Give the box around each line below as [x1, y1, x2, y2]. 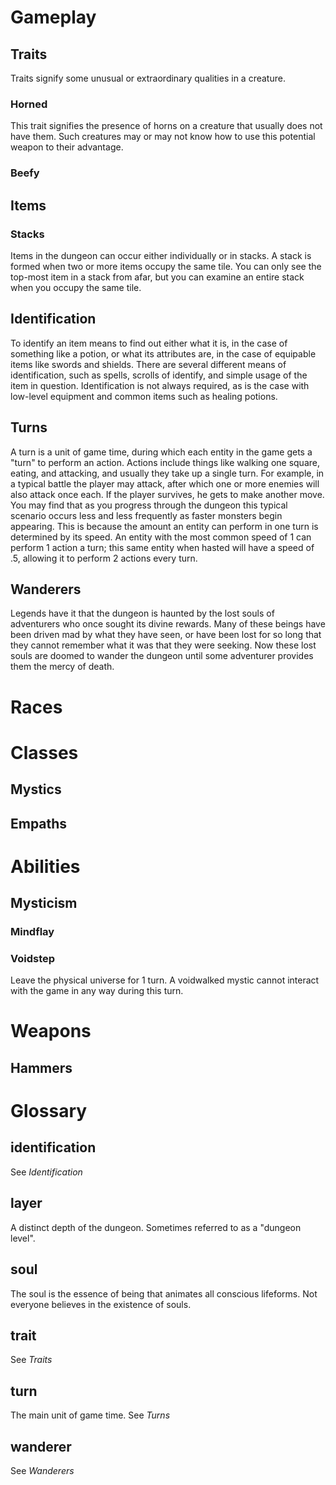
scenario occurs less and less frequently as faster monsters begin [10, 509, 283, 521]
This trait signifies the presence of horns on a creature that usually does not [10, 120, 323, 132]
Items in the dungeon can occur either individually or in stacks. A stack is [10, 249, 312, 261]
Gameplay [10, 6, 97, 29]
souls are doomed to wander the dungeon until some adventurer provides [10, 650, 314, 662]
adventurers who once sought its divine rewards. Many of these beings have [10, 618, 326, 630]
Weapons [10, 1020, 92, 1043]
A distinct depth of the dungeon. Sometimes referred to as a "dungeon [10, 1221, 302, 1233]
